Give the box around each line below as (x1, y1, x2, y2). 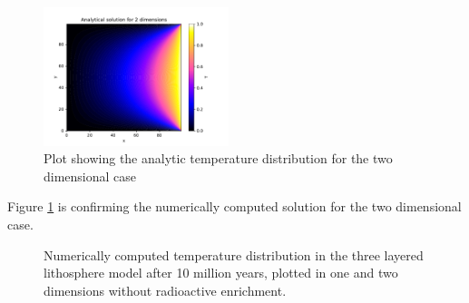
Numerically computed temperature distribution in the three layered (44, 245, 424, 264)
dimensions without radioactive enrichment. (44, 280, 287, 299)
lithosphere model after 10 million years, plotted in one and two (44, 263, 398, 282)
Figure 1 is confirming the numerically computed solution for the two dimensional (7, 197, 462, 216)
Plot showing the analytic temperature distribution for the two (44, 149, 393, 168)
